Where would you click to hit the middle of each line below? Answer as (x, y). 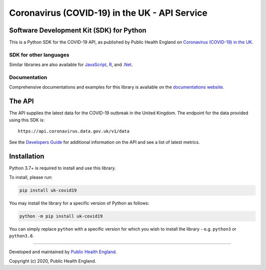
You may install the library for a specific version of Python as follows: (79, 203)
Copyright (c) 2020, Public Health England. (53, 261)
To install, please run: (31, 177)
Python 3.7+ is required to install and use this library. (62, 168)
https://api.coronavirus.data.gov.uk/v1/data (74, 131)
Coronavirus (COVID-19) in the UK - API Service (108, 13)
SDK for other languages (39, 55)
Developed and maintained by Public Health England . (63, 252)
